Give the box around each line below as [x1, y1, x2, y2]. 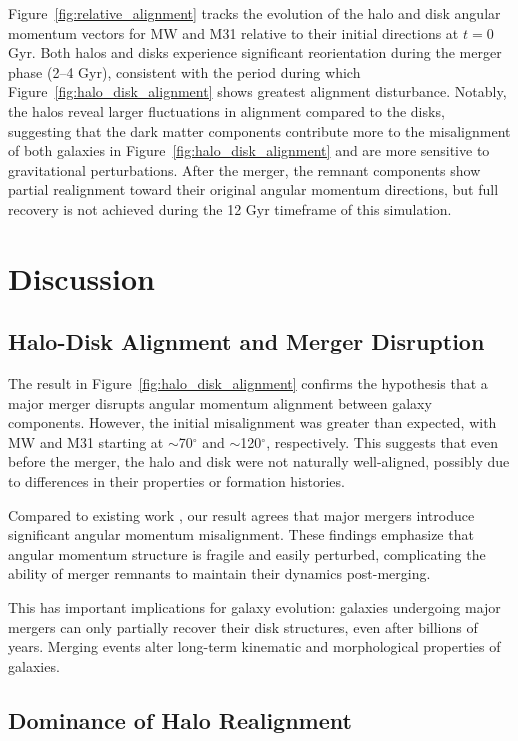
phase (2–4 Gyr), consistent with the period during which [8, 61, 361, 82]
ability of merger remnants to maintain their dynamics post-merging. [8, 563, 431, 584]
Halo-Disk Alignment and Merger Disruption [8, 326, 485, 357]
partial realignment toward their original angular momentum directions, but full [8, 179, 499, 200]
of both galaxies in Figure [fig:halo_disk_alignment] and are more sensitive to [8, 140, 490, 161]
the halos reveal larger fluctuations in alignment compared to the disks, [8, 100, 445, 121]
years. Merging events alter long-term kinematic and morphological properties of [8, 636, 501, 657]
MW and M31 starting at [8, 431, 164, 452]
